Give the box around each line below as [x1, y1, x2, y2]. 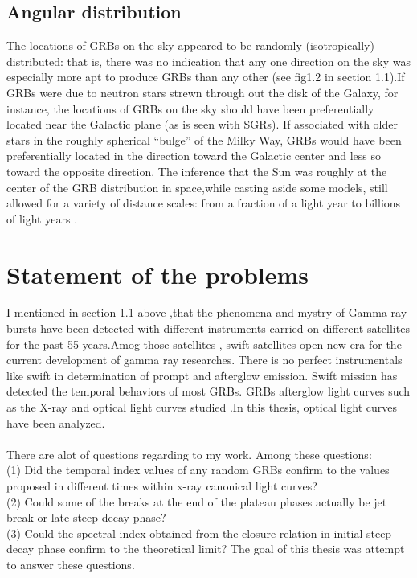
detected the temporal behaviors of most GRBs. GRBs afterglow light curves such [6, 383, 411, 400]
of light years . [6, 210, 78, 227]
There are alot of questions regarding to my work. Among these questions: [6, 445, 372, 462]
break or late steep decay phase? [6, 509, 166, 526]
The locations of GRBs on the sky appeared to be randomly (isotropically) [6, 37, 374, 54]
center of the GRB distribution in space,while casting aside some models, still [6, 178, 388, 195]
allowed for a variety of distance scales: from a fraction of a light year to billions [6, 195, 401, 211]
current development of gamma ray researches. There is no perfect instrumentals [6, 351, 403, 368]
